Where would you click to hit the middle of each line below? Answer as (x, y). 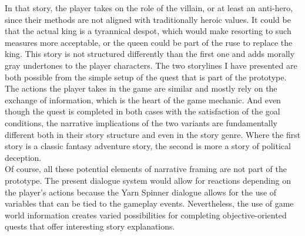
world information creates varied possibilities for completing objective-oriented (146, 215)
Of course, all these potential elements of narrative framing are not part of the (146, 169)
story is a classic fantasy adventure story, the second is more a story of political (148, 146)
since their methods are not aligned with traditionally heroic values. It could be (148, 19)
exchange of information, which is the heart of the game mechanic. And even (143, 100)
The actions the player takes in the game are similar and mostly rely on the (141, 88)
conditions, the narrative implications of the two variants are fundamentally (141, 122)
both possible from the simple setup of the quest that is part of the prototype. (146, 77)
